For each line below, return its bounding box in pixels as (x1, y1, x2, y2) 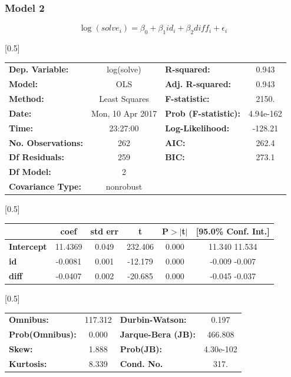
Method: (9, 92, 44, 105)
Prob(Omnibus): (9, 328, 77, 340)
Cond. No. (120, 357, 163, 369)
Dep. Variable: (9, 63, 69, 75)
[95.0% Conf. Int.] (196, 225, 270, 237)
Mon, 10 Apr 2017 (91, 107, 157, 119)
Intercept (9, 240, 47, 253)
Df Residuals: (9, 151, 64, 163)
